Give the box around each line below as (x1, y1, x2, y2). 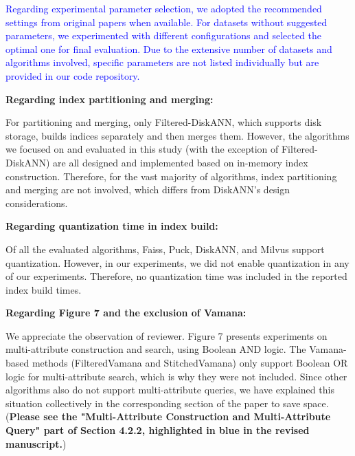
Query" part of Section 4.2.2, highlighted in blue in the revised (5, 423, 310, 437)
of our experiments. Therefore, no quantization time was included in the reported (5, 269, 347, 283)
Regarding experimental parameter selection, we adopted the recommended (5, 1, 322, 15)
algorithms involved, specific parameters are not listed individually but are (5, 55, 319, 69)
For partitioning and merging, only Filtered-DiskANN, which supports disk (5, 115, 322, 129)
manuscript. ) (5, 436, 67, 450)
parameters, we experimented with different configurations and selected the (5, 28, 322, 43)
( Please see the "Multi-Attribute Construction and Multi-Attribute (5, 409, 331, 424)
